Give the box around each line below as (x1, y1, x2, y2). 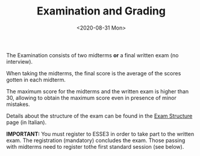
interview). (6, 58, 33, 65)
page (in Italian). (6, 119, 47, 126)
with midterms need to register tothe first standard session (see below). (6, 143, 184, 150)
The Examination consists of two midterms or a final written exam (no (6, 51, 179, 58)
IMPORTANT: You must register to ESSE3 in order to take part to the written (6, 130, 195, 137)
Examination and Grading (37, 4, 166, 18)
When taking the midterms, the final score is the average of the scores (6, 69, 181, 76)
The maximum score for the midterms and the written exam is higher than (6, 87, 189, 95)
